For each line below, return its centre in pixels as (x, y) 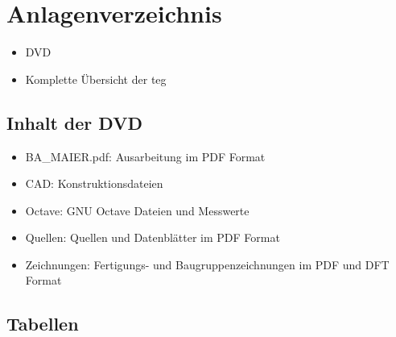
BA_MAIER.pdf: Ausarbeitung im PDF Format (145, 156)
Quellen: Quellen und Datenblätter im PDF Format (153, 237)
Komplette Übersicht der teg (96, 79)
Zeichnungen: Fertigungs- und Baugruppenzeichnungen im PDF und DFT (207, 264)
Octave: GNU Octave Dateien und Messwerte (137, 210)
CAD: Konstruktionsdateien (94, 183)
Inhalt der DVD (74, 122)
